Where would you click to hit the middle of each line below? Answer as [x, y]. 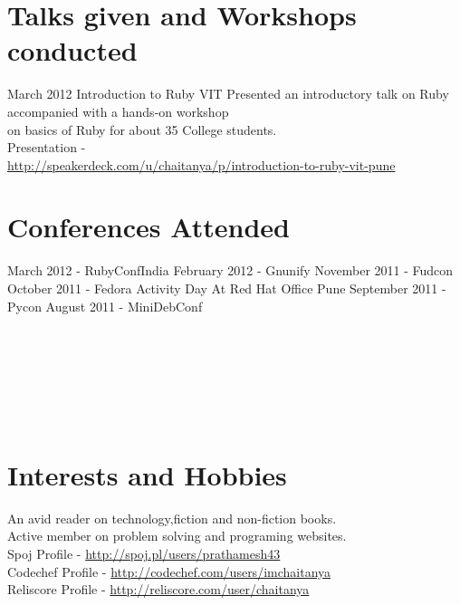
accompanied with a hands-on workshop [118, 111]
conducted [72, 50]
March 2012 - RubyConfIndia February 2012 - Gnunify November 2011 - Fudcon [230, 270]
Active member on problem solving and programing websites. [177, 536]
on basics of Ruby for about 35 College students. [142, 129]
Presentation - [47, 147]
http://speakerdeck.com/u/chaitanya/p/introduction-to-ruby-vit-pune [201, 164]
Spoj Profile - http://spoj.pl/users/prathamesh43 [144, 554]
